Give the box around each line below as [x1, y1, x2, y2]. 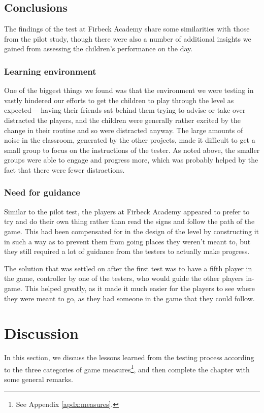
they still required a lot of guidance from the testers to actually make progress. [4, 246, 250, 257]
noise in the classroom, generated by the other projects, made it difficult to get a [4, 135, 255, 145]
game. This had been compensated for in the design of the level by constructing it [4, 226, 259, 236]
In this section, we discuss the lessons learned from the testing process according [4, 352, 254, 363]
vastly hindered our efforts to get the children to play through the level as [4, 94, 234, 105]
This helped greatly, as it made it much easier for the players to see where [24, 282, 255, 293]
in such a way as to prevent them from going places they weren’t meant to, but [4, 236, 251, 246]
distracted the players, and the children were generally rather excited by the [4, 114, 241, 125]
